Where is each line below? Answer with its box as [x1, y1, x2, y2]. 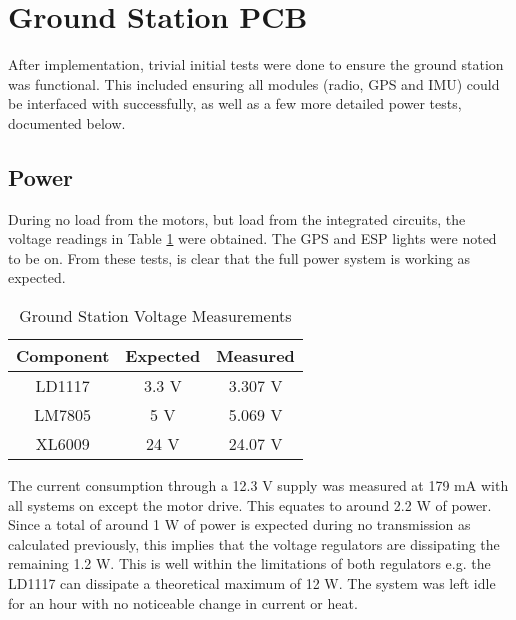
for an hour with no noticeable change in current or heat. [8, 592, 358, 613]
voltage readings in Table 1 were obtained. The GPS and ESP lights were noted [8, 228, 497, 249]
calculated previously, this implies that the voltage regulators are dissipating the [8, 533, 500, 554]
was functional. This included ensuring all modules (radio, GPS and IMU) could [8, 73, 500, 94]
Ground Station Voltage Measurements [19, 304, 292, 328]
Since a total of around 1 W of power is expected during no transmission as [8, 514, 471, 535]
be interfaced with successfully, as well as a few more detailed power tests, [8, 93, 462, 114]
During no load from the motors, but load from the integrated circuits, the [8, 208, 466, 229]
